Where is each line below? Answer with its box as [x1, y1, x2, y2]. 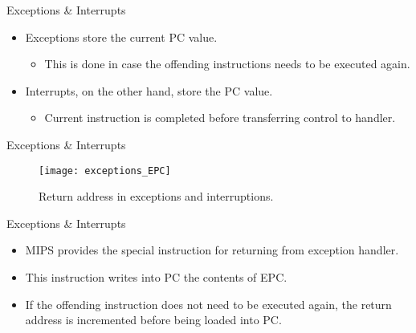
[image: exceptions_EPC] [39, 164, 171, 177]
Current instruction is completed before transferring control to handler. [44, 109, 396, 126]
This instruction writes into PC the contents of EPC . [25, 269, 288, 285]
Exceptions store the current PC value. [25, 28, 218, 45]
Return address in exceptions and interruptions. [39, 188, 274, 205]
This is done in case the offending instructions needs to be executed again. [44, 55, 410, 72]
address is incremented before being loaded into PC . [25, 311, 282, 328]
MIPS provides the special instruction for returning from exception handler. [25, 242, 399, 258]
